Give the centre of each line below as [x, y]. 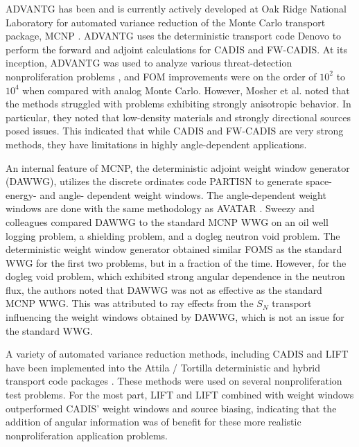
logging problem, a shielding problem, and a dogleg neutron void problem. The [173, 235]
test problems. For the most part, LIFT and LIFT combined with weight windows [180, 395]
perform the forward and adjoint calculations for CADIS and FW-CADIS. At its [176, 49]
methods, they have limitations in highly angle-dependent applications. [156, 144]
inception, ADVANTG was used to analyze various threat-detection [149, 63]
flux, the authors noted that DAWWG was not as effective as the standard [164, 289]
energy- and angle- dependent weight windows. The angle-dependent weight [166, 194]
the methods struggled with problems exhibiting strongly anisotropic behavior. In [178, 104]
